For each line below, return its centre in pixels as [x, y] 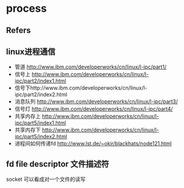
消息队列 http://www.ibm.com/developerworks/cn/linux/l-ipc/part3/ [96, 101]
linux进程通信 [31, 52]
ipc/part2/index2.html [41, 95]
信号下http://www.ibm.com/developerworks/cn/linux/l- [81, 88]
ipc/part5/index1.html [40, 123]
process [26, 9]
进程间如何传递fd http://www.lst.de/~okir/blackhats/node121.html [93, 144]
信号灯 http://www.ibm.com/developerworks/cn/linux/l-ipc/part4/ [94, 109]
